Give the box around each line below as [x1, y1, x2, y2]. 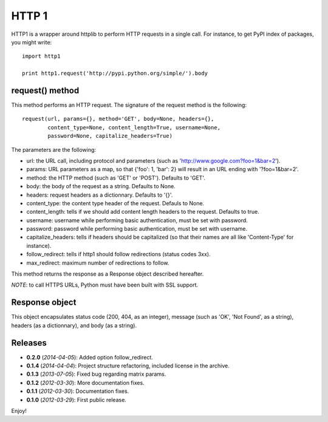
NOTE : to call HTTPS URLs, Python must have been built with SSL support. [11, 281, 199, 288]
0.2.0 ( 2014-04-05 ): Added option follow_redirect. [26, 353, 153, 361]
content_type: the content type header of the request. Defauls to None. [26, 199, 205, 206]
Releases [11, 338, 47, 348]
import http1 [22, 53, 61, 60]
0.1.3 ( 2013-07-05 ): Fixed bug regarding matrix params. [26, 370, 166, 378]
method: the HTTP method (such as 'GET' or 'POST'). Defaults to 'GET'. [26, 174, 206, 182]
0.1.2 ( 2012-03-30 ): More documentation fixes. [26, 379, 145, 386]
